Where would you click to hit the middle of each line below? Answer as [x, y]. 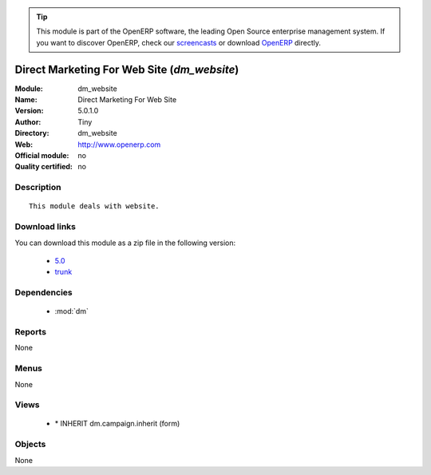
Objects [30, 445]
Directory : [32, 133]
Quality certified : [44, 167]
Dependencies [44, 293]
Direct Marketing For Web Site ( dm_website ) [127, 69]
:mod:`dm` [72, 311]
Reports [31, 332]
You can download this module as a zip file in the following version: [125, 243]
